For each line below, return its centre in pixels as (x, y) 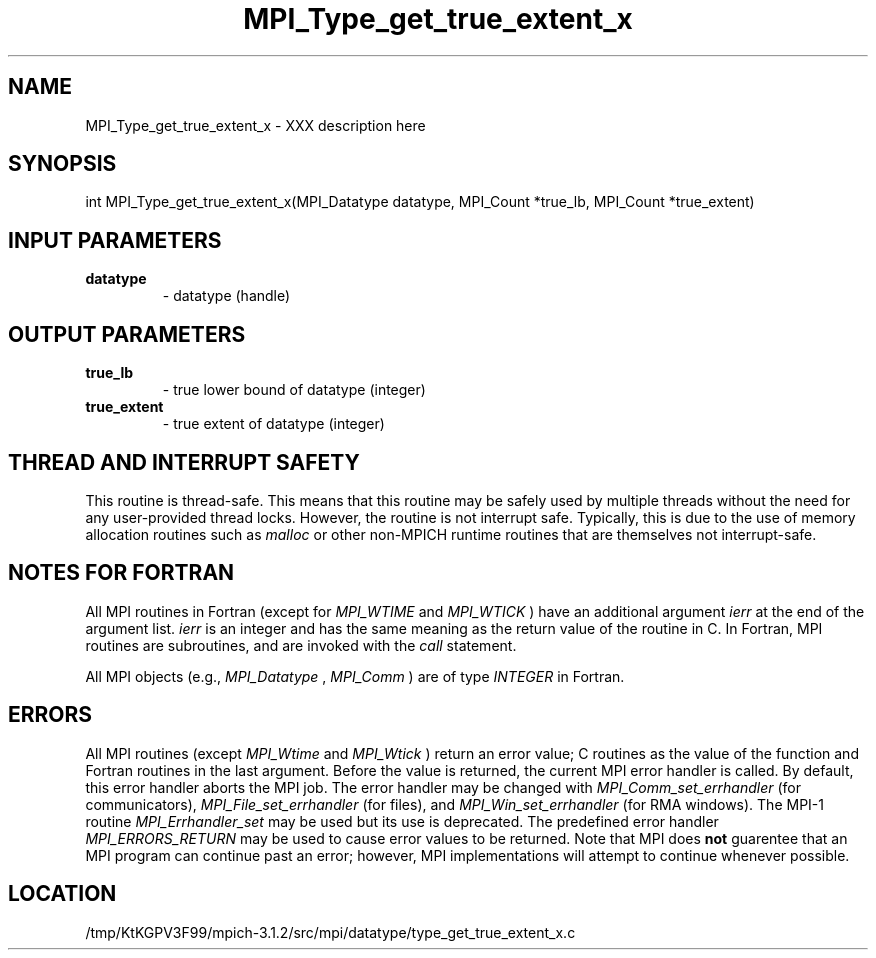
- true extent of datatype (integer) (273, 424)
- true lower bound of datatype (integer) (294, 390)
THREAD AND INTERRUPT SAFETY (184, 462)
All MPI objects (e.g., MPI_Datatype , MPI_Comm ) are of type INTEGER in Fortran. (355, 676)
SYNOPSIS (62, 164)
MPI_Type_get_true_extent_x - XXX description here (255, 125)
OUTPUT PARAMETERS (127, 334)
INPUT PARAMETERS (115, 240)
